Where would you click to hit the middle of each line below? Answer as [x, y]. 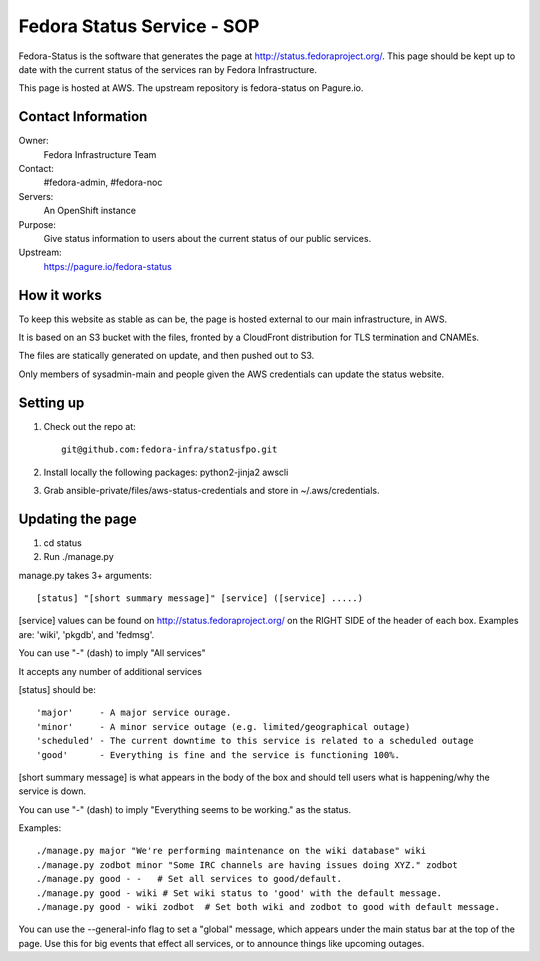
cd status [62, 542]
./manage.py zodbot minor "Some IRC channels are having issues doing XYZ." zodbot [247, 864]
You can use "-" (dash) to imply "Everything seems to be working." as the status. [185, 809]
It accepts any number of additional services [110, 671]
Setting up [51, 402]
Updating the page [77, 518]
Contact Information [83, 116]
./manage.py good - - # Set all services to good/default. [189, 879]
